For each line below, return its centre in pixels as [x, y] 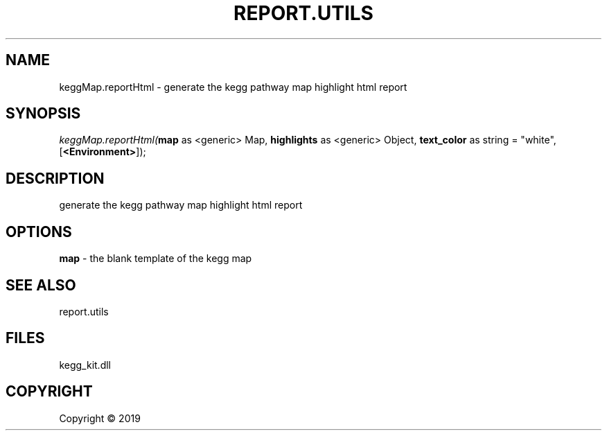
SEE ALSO [41, 285]
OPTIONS [39, 232]
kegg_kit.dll [85, 365]
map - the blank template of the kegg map [156, 259]
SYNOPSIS [43, 114]
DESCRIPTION [55, 178]
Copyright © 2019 [100, 418]
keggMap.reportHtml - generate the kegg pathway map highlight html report [233, 87]
